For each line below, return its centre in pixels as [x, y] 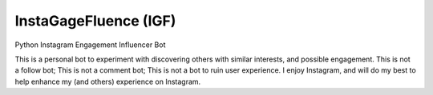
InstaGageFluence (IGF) [95, 21]
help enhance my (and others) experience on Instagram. [108, 81]
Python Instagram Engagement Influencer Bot [90, 45]
